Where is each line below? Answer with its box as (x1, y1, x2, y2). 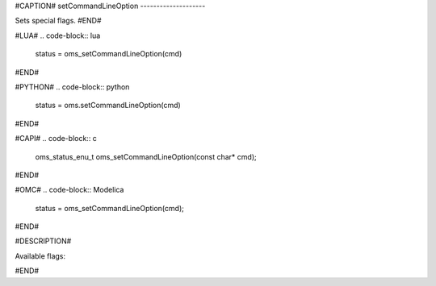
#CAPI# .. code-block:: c (15, 134, 97, 143)
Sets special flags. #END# (15, 16, 102, 26)
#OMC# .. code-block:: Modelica (15, 185, 124, 195)
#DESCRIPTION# (15, 236, 72, 246)
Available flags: (15, 251, 66, 261)
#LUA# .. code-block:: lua (15, 31, 101, 40)
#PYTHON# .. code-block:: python (15, 81, 130, 92)
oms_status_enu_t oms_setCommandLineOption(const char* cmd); (35, 151, 258, 161)
